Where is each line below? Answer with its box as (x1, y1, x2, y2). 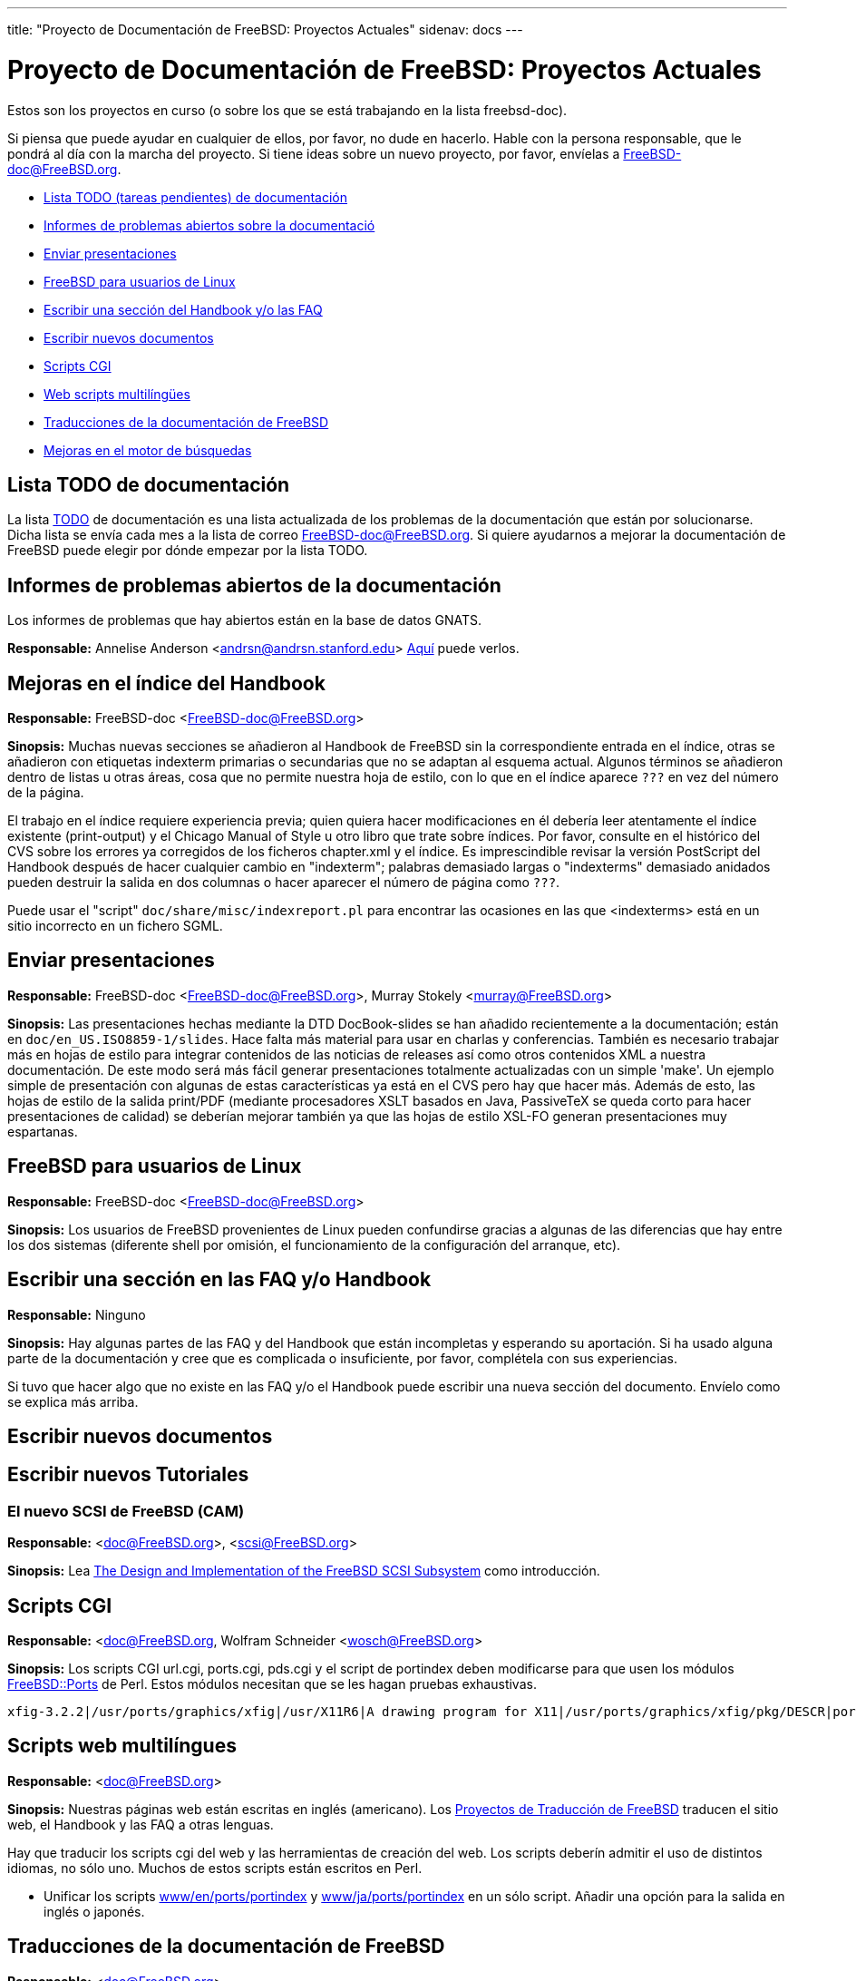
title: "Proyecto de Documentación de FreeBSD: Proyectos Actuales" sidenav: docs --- (7, 22, 523, 37)
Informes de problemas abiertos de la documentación (7, 573, 501, 597)
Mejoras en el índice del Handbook (7, 671, 326, 695)
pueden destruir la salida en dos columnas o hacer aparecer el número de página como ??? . (7, 874, 560, 891)
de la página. (7, 785, 84, 801)
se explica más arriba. (7, 1393, 139, 1410)
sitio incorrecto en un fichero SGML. (7, 918, 223, 934)
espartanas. (7, 1123, 78, 1139)
